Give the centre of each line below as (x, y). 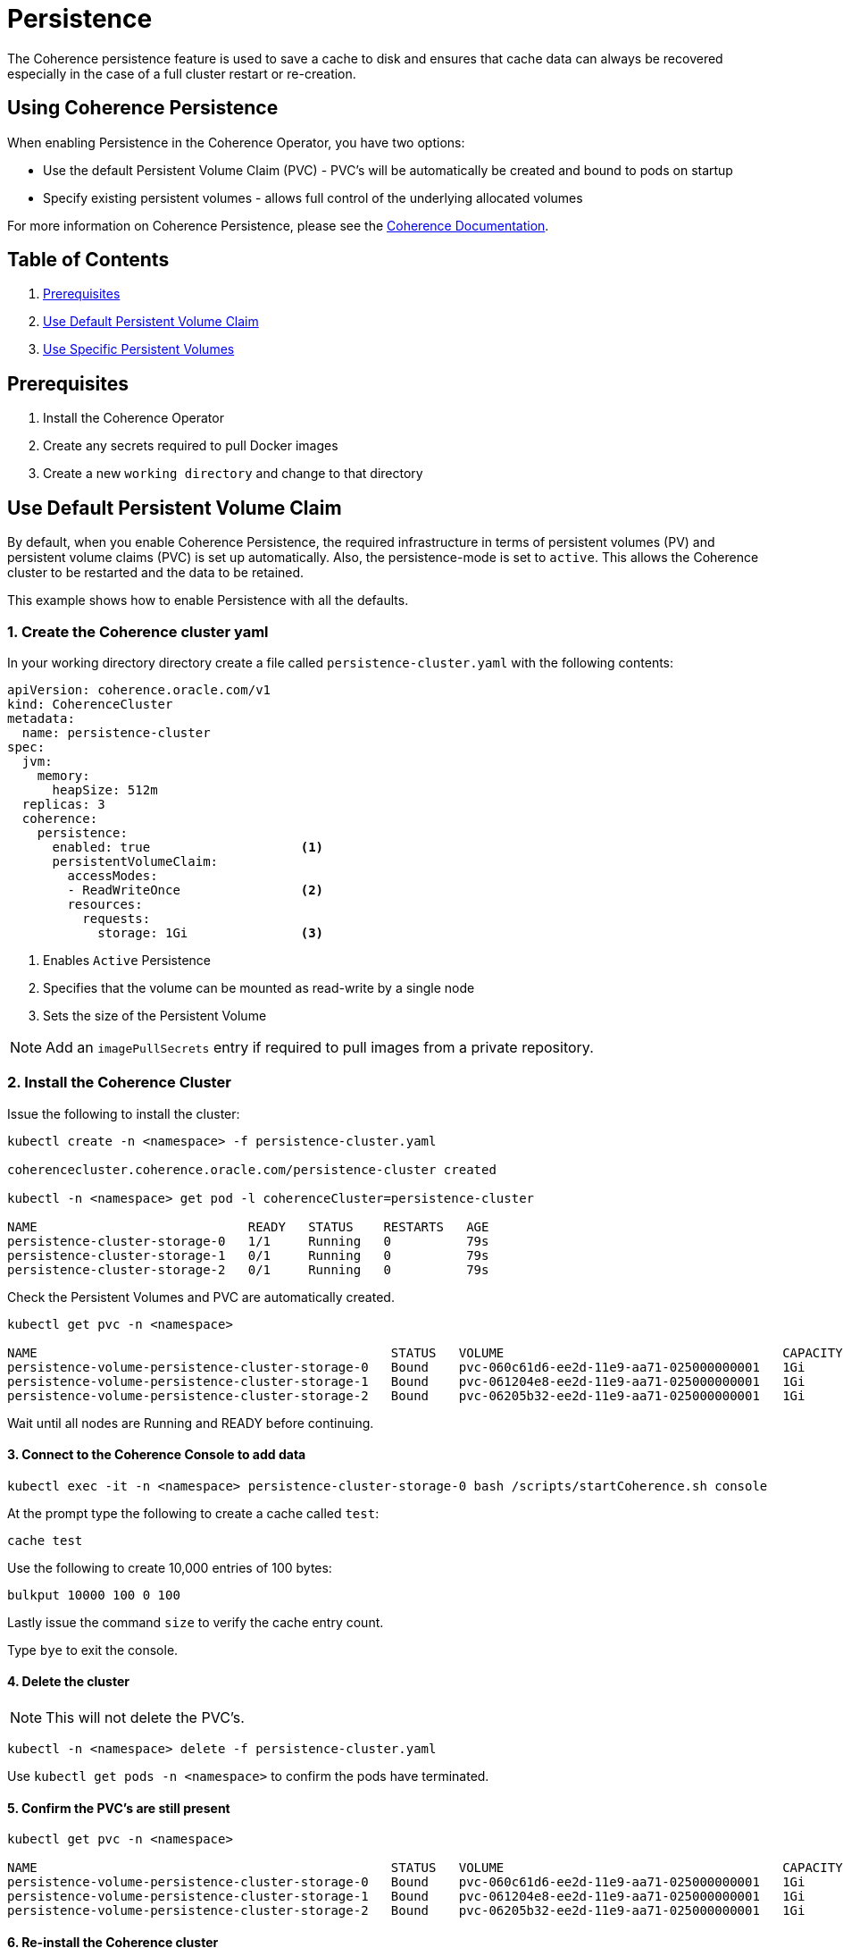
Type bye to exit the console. (93, 1650)
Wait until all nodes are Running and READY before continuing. (191, 1423)
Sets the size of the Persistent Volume (155, 1015)
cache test (45, 1540)
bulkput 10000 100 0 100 (94, 1595)
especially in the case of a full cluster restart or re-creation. (182, 73)
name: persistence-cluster (116, 732)
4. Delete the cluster (68, 1682)
